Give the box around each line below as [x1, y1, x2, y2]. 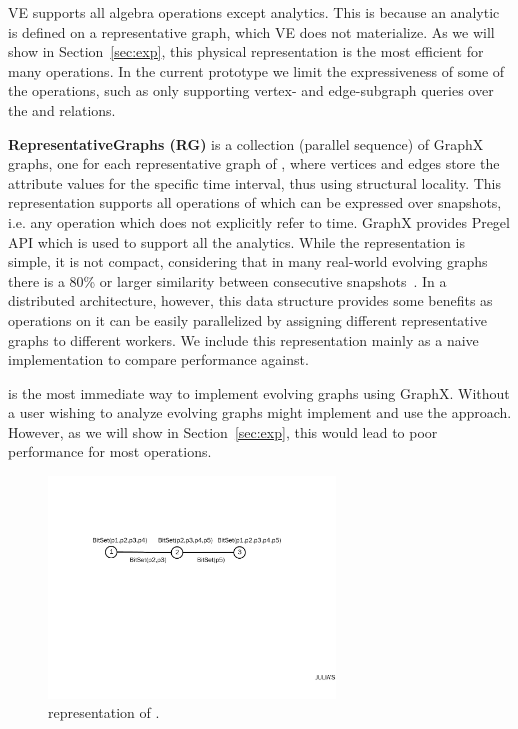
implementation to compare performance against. [8, 349, 309, 370]
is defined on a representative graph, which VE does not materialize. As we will [8, 21, 495, 42]
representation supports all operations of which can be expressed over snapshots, [8, 192, 502, 213]
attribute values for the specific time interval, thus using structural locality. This [8, 172, 502, 193]
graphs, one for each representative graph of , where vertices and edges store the [8, 153, 500, 174]
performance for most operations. [8, 441, 212, 462]
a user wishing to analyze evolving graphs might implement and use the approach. [8, 402, 512, 423]
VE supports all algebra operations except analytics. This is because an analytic [8, 2, 500, 22]
